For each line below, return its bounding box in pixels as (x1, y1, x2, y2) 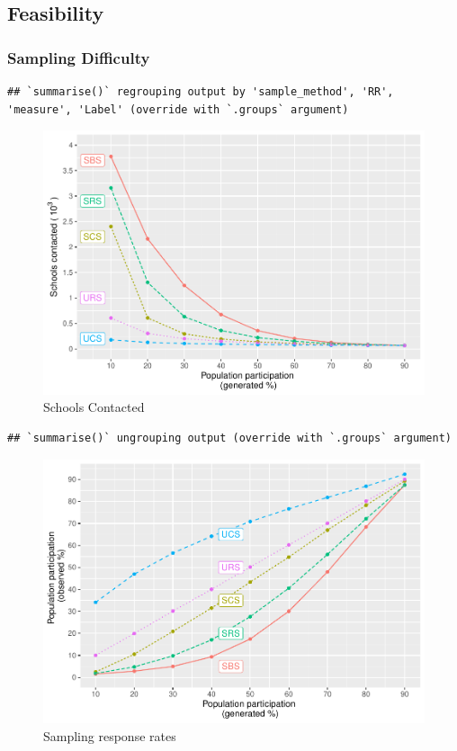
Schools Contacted (43, 398, 145, 416)
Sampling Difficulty (7, 46, 150, 68)
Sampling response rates (43, 726, 176, 745)
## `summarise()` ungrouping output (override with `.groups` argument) (7, 431, 452, 444)
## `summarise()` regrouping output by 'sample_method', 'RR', (7, 85, 394, 98)
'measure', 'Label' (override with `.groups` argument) (7, 103, 349, 116)
